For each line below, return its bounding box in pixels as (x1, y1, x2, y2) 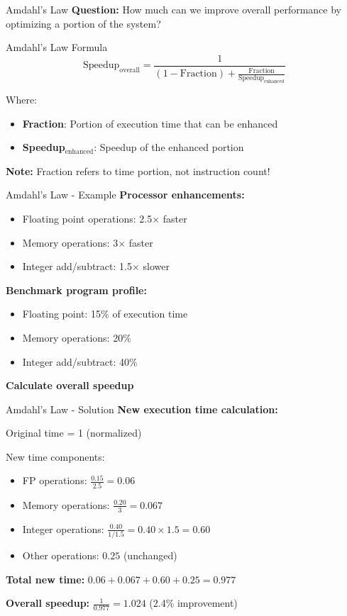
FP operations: (22, 473, 87, 488)
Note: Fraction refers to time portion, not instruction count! (6, 163, 270, 178)
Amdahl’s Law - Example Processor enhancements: (6, 187, 245, 202)
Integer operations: (22, 521, 104, 536)
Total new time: (6, 571, 85, 586)
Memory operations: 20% (22, 330, 131, 345)
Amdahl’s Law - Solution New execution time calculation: (6, 401, 278, 416)
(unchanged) (123, 547, 177, 562)
